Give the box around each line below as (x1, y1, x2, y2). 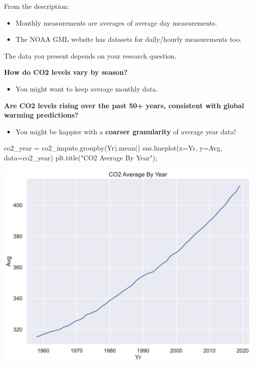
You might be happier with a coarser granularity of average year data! (15, 126, 236, 136)
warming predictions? (4, 110, 79, 120)
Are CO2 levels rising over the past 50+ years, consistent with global (4, 100, 244, 110)
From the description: (4, 1, 69, 11)
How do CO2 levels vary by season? (4, 67, 128, 77)
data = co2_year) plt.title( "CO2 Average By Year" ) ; (4, 152, 158, 162)
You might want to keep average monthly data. (15, 83, 158, 93)
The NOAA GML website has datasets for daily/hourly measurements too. (15, 34, 242, 44)
